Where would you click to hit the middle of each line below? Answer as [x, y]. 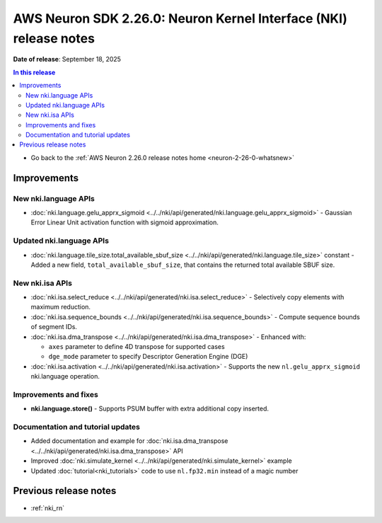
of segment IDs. [54, 327]
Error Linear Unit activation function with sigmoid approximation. [125, 222]
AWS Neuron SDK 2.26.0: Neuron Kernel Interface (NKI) [180, 18]
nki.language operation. [65, 377]
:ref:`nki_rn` [48, 508]
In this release [34, 72]
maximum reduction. [61, 307]
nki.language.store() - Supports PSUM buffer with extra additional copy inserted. [150, 409]
